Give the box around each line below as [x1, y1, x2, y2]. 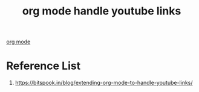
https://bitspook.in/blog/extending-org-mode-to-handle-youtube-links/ [15, 79, 193, 87]
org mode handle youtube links [22, 4, 181, 18]
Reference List [6, 59, 80, 73]
